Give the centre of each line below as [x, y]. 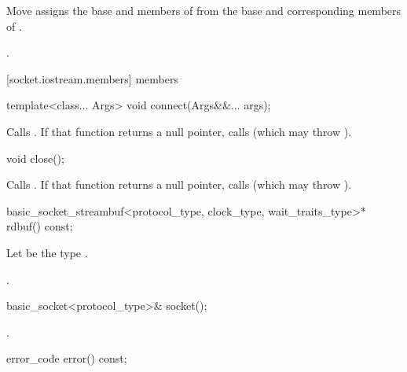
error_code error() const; [67, 358]
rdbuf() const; [40, 226]
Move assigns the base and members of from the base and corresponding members [204, 10]
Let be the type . [47, 252]
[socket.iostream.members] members [92, 78]
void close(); [35, 158]
